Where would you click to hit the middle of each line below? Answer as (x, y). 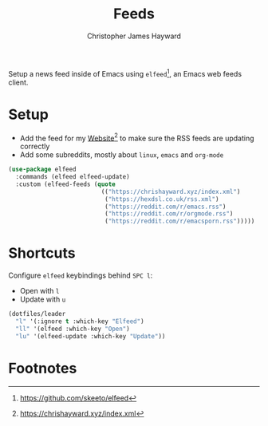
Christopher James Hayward (134, 36)
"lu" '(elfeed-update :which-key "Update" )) (91, 336)
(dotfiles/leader (37, 314)
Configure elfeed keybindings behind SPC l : (81, 275)
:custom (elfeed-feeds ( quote (65, 184)
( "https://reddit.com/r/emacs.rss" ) (166, 207)
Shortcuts (42, 253)
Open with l (39, 291)
